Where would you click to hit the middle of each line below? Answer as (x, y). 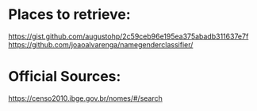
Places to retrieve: (69, 15)
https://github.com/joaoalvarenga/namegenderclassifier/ (101, 44)
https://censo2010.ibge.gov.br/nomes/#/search (85, 98)
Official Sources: (65, 77)
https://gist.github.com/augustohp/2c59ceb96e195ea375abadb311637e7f (128, 36)
